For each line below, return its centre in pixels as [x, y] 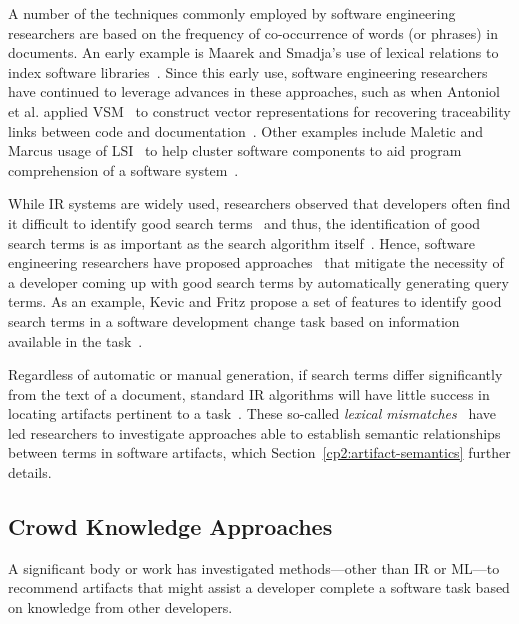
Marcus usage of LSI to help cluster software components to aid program [235, 150]
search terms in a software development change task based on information [234, 320]
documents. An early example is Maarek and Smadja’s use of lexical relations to [253, 52]
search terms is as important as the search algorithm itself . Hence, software [242, 242]
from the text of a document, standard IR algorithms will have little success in [249, 393]
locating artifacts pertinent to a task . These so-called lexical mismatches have [252, 413]
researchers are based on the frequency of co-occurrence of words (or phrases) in [253, 32]
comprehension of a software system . [123, 169]
